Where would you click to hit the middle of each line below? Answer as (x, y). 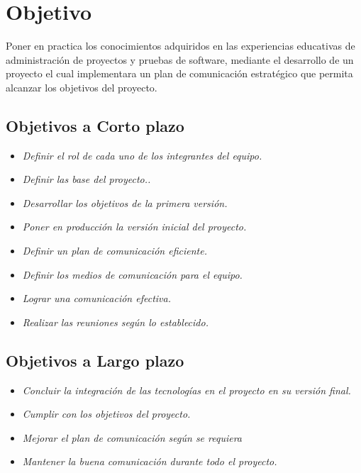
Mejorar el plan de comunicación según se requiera (132, 437)
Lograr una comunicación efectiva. (96, 298)
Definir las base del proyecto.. (87, 179)
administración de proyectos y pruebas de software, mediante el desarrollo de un (180, 59)
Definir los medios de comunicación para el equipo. (132, 274)
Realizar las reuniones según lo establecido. (115, 322)
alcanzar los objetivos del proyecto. (82, 87)
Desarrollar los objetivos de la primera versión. (125, 202)
